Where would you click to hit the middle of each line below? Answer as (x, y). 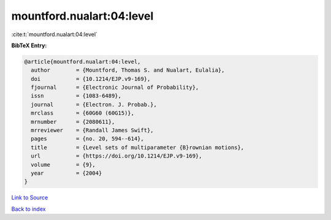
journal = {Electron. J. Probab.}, (94, 104)
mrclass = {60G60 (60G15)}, (83, 113)
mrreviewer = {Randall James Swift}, (92, 131)
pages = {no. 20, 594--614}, (87, 139)
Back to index (29, 209)
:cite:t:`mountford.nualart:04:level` (55, 34)
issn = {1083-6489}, (76, 96)
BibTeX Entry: (29, 45)
